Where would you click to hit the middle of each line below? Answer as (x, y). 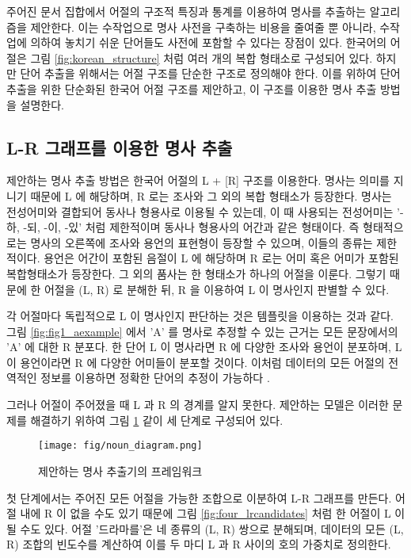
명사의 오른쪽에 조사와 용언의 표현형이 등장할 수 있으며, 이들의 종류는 (202, 242)
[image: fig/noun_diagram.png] (120, 446)
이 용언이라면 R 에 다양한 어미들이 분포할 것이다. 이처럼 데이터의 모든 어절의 (196, 362)
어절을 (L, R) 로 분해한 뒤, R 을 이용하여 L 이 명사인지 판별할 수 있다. (217, 289)
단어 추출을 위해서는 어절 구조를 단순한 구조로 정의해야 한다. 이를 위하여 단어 (210, 73)
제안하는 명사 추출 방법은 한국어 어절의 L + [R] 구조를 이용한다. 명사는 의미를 (198, 180)
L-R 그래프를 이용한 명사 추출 (120, 147)
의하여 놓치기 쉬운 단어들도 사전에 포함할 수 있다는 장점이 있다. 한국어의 (209, 42)
